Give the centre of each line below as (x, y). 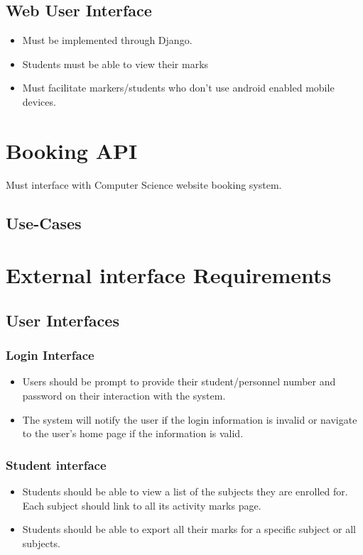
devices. (39, 101)
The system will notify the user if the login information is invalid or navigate (190, 419)
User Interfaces (63, 320)
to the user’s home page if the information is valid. (133, 433)
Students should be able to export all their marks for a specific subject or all (189, 529)
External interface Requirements (169, 275)
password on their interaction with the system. (124, 396)
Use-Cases (44, 222)
